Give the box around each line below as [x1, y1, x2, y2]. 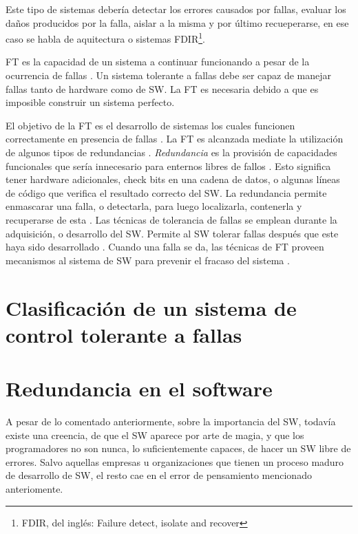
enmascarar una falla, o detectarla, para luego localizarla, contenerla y [6, 199, 302, 213]
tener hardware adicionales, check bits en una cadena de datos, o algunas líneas [6, 172, 340, 186]
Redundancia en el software [6, 374, 273, 403]
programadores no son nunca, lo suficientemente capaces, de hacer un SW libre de [6, 441, 351, 456]
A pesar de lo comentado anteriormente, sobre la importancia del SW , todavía [6, 414, 336, 429]
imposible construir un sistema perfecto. [6, 95, 175, 109]
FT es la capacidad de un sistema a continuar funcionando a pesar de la [6, 54, 310, 69]
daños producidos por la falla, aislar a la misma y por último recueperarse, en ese [6, 15, 349, 30]
